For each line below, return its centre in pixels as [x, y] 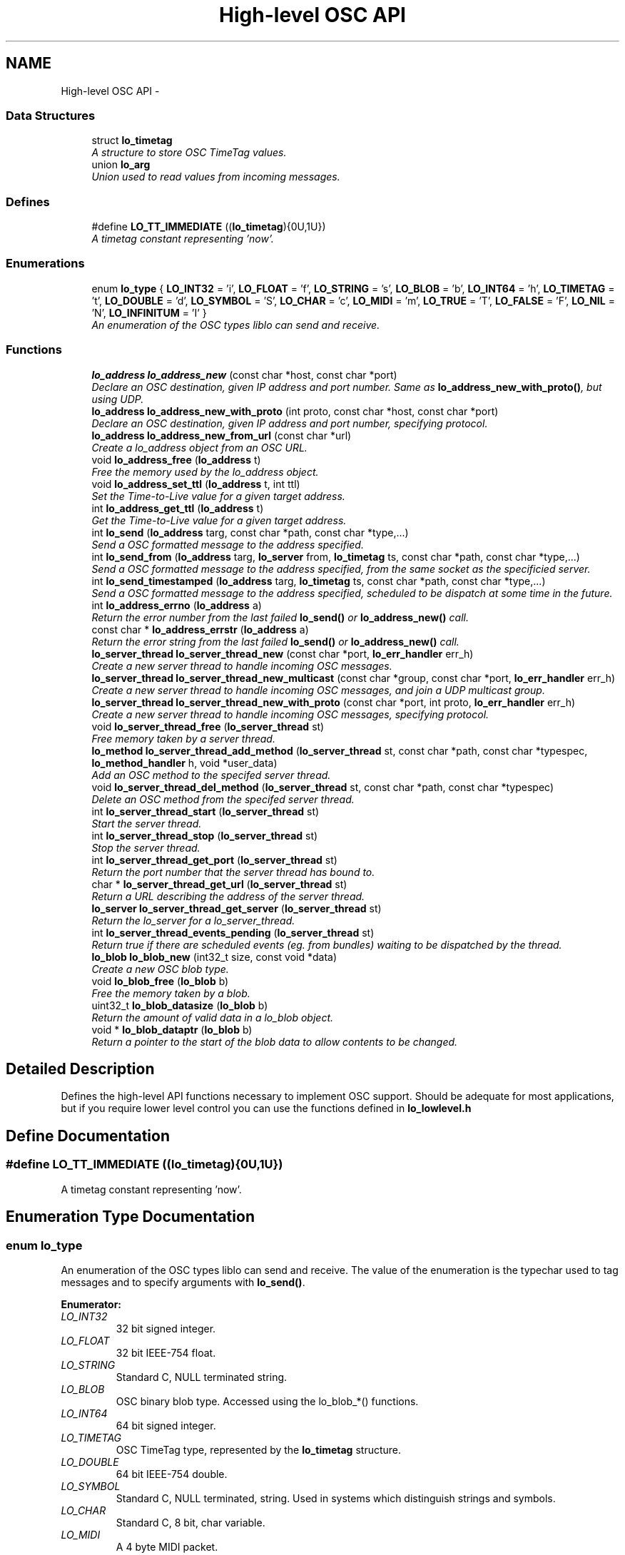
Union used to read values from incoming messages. [216, 177]
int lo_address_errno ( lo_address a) [177, 605]
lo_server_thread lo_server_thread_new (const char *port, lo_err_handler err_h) [283, 653]
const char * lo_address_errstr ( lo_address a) [200, 629]
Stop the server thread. [146, 847]
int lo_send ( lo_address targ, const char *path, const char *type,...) [250, 532]
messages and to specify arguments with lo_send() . [183, 1282]
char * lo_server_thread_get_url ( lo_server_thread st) [219, 884]
